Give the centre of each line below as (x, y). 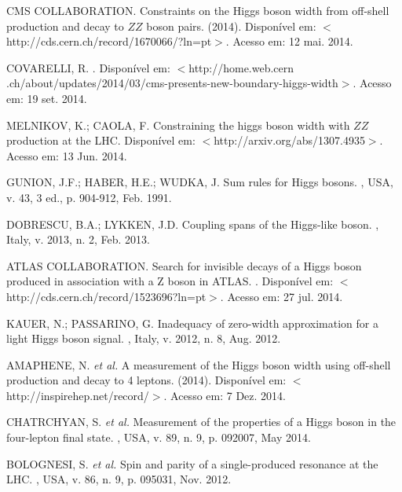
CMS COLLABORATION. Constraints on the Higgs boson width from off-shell (198, 10)
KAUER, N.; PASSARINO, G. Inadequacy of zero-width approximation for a (192, 323)
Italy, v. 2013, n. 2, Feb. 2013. (78, 239)
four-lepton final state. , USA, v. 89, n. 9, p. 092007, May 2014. (159, 437)
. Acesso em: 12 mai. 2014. (289, 41)
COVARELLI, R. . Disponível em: (88, 67)
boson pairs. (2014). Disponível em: (231, 26)
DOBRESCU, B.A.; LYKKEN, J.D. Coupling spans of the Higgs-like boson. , (193, 224)
